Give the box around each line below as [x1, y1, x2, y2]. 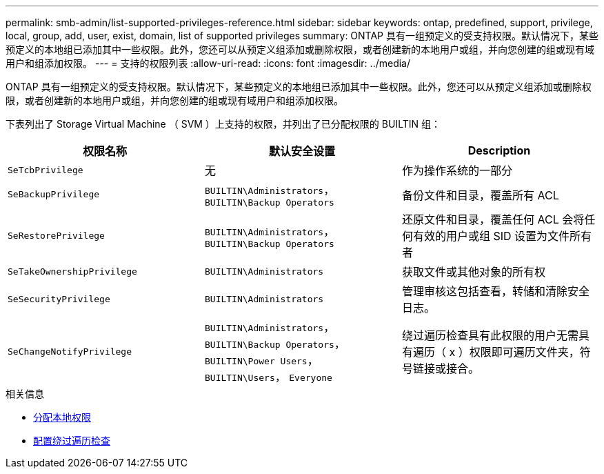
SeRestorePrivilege [8, 230, 105, 241]
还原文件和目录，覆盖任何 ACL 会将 [401, 213, 585, 226]
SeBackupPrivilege [8, 189, 100, 199]
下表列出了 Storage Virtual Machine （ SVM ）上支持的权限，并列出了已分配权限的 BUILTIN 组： [6, 118, 441, 130]
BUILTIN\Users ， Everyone [204, 370, 332, 384]
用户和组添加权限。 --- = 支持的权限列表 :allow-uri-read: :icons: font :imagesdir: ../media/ [6, 57, 411, 69]
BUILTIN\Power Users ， [204, 353, 319, 367]
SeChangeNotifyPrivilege [8, 346, 132, 357]
